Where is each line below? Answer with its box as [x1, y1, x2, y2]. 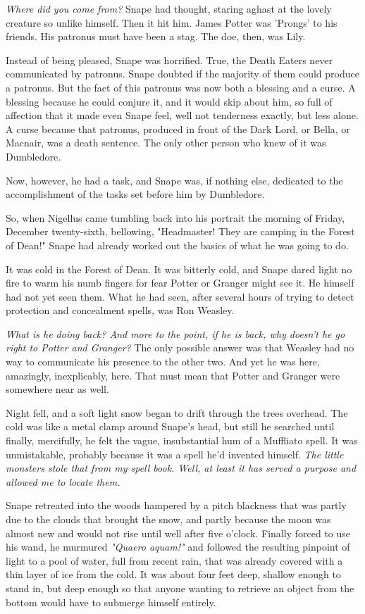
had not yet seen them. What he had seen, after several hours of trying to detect [6, 289, 354, 303]
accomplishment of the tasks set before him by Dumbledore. [6, 187, 265, 201]
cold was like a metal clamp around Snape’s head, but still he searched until [6, 419, 335, 434]
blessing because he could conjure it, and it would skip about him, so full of [6, 94, 333, 108]
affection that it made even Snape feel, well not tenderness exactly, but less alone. [6, 108, 359, 123]
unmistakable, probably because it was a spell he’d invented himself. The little [6, 446, 344, 461]
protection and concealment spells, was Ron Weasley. [6, 303, 235, 318]
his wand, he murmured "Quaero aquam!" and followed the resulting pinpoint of [6, 539, 350, 554]
